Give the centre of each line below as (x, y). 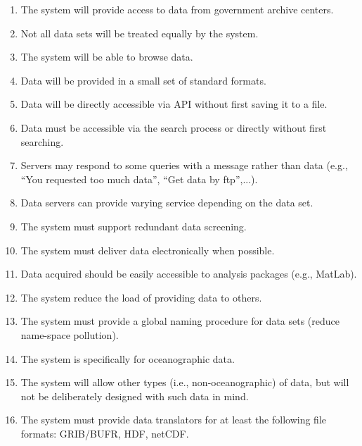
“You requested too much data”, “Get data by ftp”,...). (139, 179)
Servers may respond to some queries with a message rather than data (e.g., (184, 165)
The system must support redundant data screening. (134, 226)
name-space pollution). (70, 334)
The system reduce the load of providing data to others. (141, 297)
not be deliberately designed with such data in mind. (135, 396)
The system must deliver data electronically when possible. (148, 250)
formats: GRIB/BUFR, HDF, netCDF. (105, 433)
